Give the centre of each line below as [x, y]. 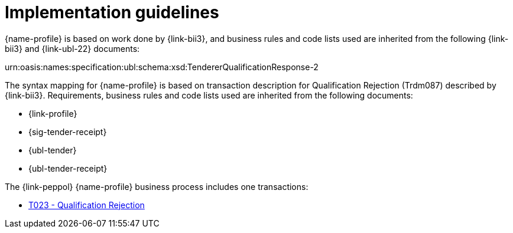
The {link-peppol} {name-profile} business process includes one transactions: [157, 186]
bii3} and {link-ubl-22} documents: [72, 48]
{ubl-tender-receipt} [68, 168]
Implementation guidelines [112, 12]
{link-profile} [53, 113]
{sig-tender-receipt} [68, 132]
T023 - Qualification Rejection [87, 205]
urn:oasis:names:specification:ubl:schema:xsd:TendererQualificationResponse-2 [162, 67]
